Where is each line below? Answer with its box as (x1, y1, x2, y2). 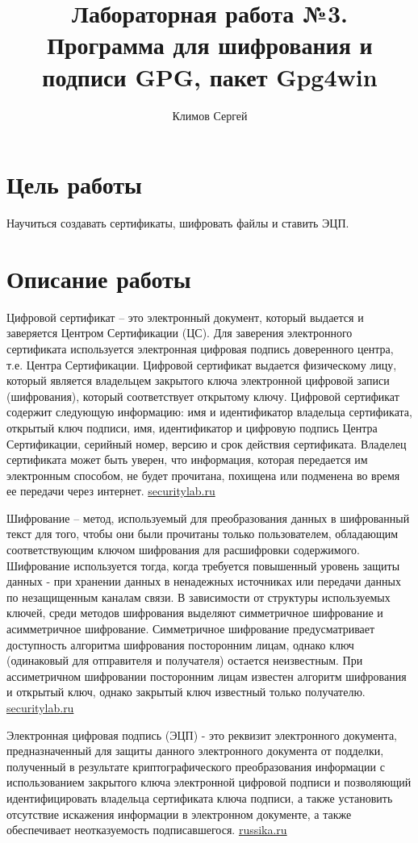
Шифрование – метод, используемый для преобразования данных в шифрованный (6, 509, 410, 526)
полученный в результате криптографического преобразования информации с (6, 757, 385, 774)
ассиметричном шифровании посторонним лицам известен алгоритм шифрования (6, 667, 407, 684)
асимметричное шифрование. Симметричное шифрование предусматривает (6, 620, 375, 637)
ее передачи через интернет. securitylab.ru (6, 482, 215, 499)
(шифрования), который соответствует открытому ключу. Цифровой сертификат (6, 387, 399, 404)
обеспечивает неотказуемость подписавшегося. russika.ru (6, 821, 287, 838)
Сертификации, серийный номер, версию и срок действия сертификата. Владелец (6, 435, 407, 452)
